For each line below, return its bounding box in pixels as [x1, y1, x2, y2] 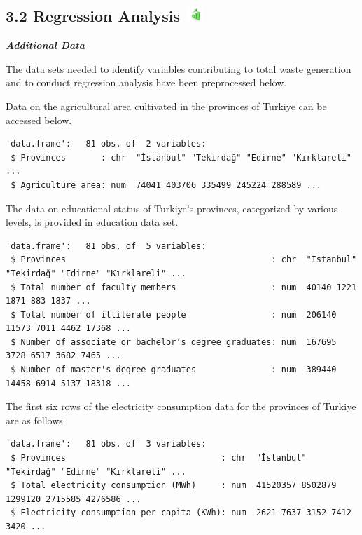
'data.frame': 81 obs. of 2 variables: [6, 139, 207, 149]
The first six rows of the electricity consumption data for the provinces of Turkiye [6, 399, 356, 414]
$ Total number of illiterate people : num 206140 [11, 309, 337, 320]
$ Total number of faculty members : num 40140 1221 [11, 282, 357, 292]
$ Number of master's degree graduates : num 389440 [11, 365, 337, 375]
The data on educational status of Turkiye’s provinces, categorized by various [6, 201, 338, 215]
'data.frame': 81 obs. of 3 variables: [6, 439, 207, 449]
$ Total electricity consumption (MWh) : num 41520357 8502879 [11, 480, 337, 491]
